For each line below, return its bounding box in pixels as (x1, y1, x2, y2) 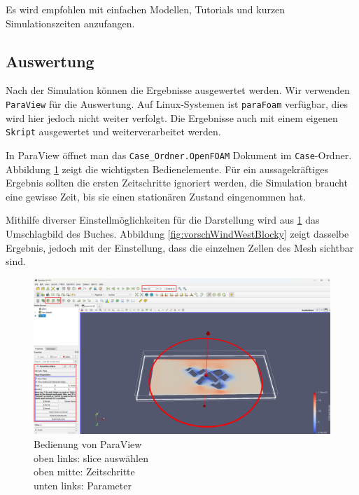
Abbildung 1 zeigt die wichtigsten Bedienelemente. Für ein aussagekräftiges (6, 161, 328, 176)
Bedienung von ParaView (34, 437, 142, 452)
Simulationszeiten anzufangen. (6, 15, 135, 30)
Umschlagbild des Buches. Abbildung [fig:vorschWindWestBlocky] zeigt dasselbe (6, 226, 349, 240)
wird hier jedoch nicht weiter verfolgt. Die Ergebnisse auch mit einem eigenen (6, 110, 338, 125)
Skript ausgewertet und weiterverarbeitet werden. (6, 124, 221, 139)
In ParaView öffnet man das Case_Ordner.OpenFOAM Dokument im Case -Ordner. (6, 147, 352, 162)
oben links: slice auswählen (34, 450, 148, 465)
